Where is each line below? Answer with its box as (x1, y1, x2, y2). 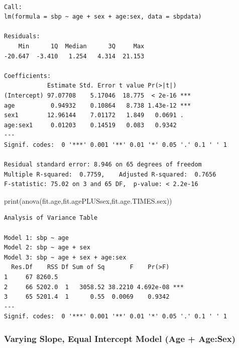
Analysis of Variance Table (4, 214, 98, 222)
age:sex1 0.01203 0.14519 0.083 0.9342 (4, 121, 177, 129)
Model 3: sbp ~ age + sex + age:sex (4, 253, 127, 261)
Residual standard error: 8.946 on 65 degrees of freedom (4, 161, 202, 168)
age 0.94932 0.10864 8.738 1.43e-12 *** (4, 102, 191, 109)
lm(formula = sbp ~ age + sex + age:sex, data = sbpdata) (4, 13, 202, 21)
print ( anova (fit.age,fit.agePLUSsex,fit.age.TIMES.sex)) (4, 195, 172, 206)
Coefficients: (4, 72, 51, 79)
